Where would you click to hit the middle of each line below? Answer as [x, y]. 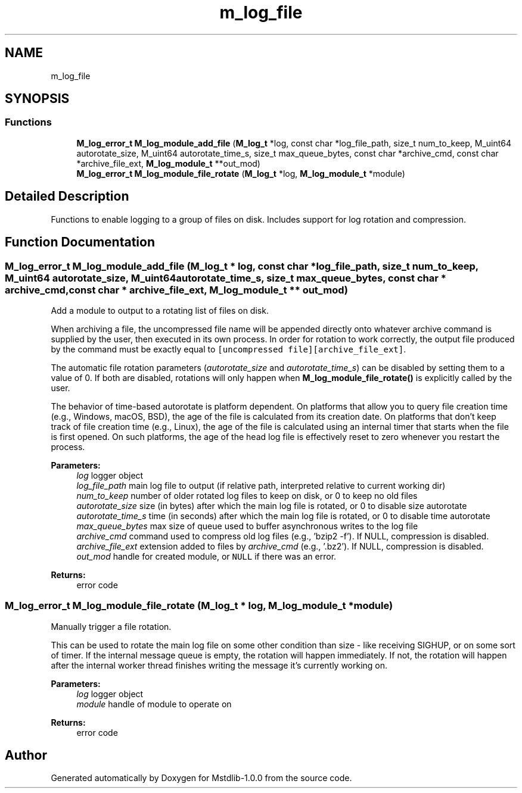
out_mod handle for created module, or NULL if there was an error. [206, 556]
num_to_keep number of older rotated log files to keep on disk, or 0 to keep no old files [247, 495]
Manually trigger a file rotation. [111, 626]
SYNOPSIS [37, 99]
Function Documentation [80, 242]
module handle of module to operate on [154, 704]
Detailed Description [67, 196]
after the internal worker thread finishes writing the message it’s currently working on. [219, 665]
